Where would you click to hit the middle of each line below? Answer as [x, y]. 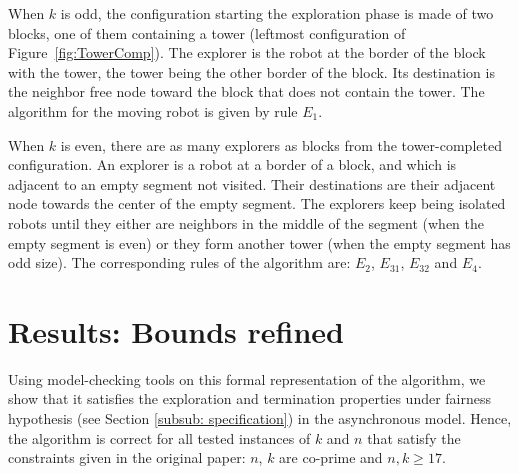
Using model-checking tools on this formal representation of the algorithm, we [247, 378]
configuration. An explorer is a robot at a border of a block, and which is [232, 164]
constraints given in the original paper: [127, 457]
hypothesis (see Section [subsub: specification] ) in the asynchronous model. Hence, [260, 418]
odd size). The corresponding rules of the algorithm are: [179, 262]
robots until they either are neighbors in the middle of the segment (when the [246, 222]
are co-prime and [331, 457]
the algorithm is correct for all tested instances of [159, 437]
